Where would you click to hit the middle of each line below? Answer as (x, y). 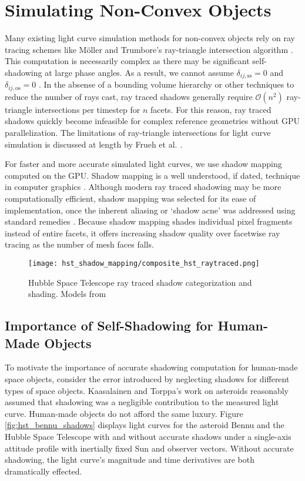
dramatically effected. (43, 471)
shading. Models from (67, 294)
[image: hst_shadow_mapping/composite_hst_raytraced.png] (144, 263)
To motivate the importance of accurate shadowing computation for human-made (151, 367)
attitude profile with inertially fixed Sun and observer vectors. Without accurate (149, 448)
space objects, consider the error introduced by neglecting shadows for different (147, 378)
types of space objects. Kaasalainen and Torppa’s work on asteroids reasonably (147, 390)
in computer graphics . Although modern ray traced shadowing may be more (143, 187)
